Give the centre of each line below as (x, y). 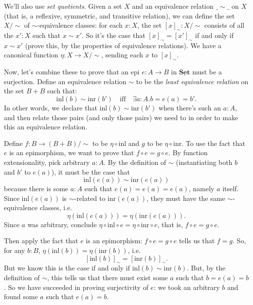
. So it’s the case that (113, 35)
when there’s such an (190, 107)
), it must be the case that (90, 171)
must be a (207, 72)
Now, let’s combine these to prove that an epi (72, 72)
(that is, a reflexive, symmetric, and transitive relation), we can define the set (119, 15)
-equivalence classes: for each (80, 25)
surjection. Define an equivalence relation (65, 81)
